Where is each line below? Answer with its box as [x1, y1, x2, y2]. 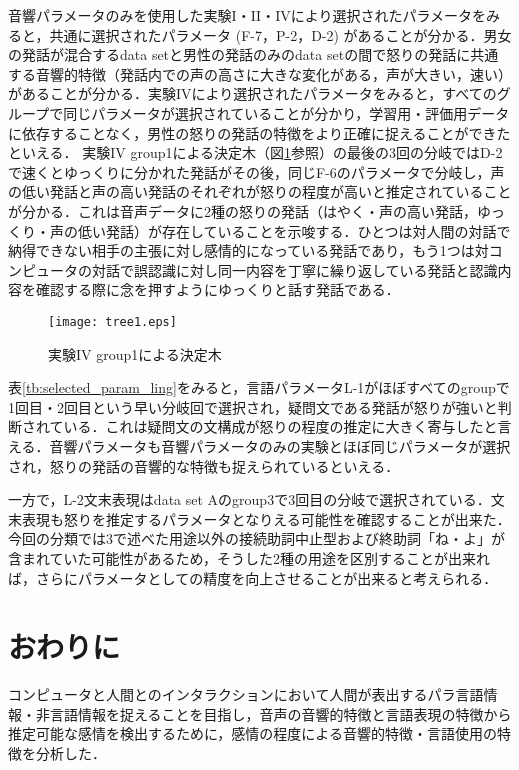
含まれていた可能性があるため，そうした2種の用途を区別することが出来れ [8, 547, 490, 568]
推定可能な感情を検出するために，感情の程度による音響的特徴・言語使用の [8, 723, 497, 744]
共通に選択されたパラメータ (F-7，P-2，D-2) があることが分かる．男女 [49, 24, 512, 45]
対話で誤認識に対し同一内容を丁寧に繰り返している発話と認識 [91, 259, 498, 280]
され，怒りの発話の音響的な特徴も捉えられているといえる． [8, 455, 400, 476]
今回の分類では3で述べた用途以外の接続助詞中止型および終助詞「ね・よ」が [8, 528, 505, 549]
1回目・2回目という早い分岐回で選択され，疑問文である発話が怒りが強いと [8, 396, 498, 417]
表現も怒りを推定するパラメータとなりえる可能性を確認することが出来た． [21, 508, 511, 529]
